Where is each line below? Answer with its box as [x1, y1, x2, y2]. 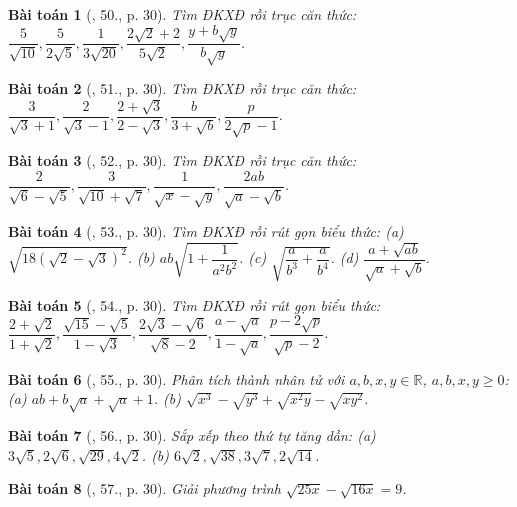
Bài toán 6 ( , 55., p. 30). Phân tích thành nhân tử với [8, 368, 345, 389]
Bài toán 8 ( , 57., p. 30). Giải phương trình [8, 478, 281, 499]
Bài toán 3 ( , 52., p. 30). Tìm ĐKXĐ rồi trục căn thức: [8, 150, 357, 171]
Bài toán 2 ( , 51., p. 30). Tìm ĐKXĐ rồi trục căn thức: [8, 78, 357, 99]
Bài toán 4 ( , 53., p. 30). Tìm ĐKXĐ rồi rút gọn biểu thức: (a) [8, 221, 404, 242]
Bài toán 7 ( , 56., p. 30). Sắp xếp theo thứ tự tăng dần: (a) [8, 425, 376, 446]
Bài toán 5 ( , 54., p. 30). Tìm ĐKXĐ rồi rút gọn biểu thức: [8, 294, 381, 315]
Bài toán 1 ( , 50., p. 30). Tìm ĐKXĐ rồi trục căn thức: [8, 4, 357, 24]
